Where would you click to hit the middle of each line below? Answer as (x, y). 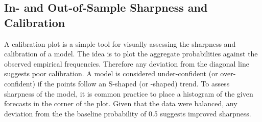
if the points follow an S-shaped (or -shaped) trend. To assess (134, 83)
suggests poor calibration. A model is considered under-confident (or (111, 73)
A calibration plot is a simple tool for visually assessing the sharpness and (120, 43)
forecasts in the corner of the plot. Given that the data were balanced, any (121, 103)
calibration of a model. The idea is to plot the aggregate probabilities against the (131, 54)
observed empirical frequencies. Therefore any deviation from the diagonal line (127, 63)
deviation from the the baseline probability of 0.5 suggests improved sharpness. (128, 113)
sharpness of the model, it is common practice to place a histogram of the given (129, 93)
